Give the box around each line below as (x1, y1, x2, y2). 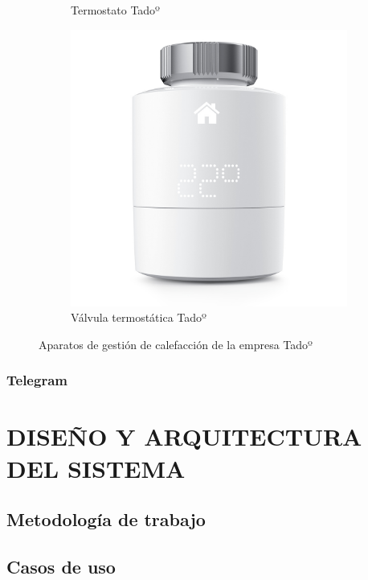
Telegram (6, 370, 67, 390)
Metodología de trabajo (6, 507, 206, 532)
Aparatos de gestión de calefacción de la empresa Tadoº (39, 335, 313, 352)
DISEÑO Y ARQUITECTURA (6, 420, 362, 453)
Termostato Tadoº (71, 2, 160, 18)
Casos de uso (6, 553, 116, 578)
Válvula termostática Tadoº (71, 309, 206, 326)
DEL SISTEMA (6, 451, 186, 484)
